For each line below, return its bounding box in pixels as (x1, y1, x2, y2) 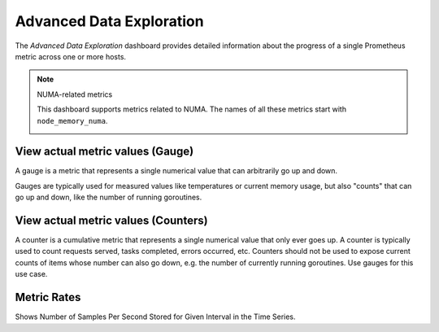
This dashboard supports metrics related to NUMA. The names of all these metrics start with (37, 104, 347, 114)
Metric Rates (15, 290, 81, 304)
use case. (15, 269, 48, 279)
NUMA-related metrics (37, 90, 113, 99)
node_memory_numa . (37, 116, 108, 125)
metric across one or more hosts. (15, 51, 126, 61)
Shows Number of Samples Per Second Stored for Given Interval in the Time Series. (15, 312, 296, 321)
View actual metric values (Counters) (15, 214, 208, 227)
